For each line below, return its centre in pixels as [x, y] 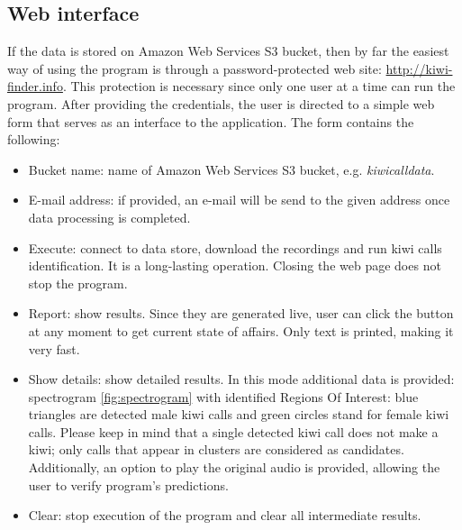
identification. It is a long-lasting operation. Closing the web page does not [235, 265]
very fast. [54, 348]
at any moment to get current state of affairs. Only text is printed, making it [241, 330]
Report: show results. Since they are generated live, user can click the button [241, 313]
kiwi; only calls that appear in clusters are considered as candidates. [216, 449]
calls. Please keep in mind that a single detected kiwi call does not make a [233, 431]
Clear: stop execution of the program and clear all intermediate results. [225, 515]
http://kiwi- [419, 68]
